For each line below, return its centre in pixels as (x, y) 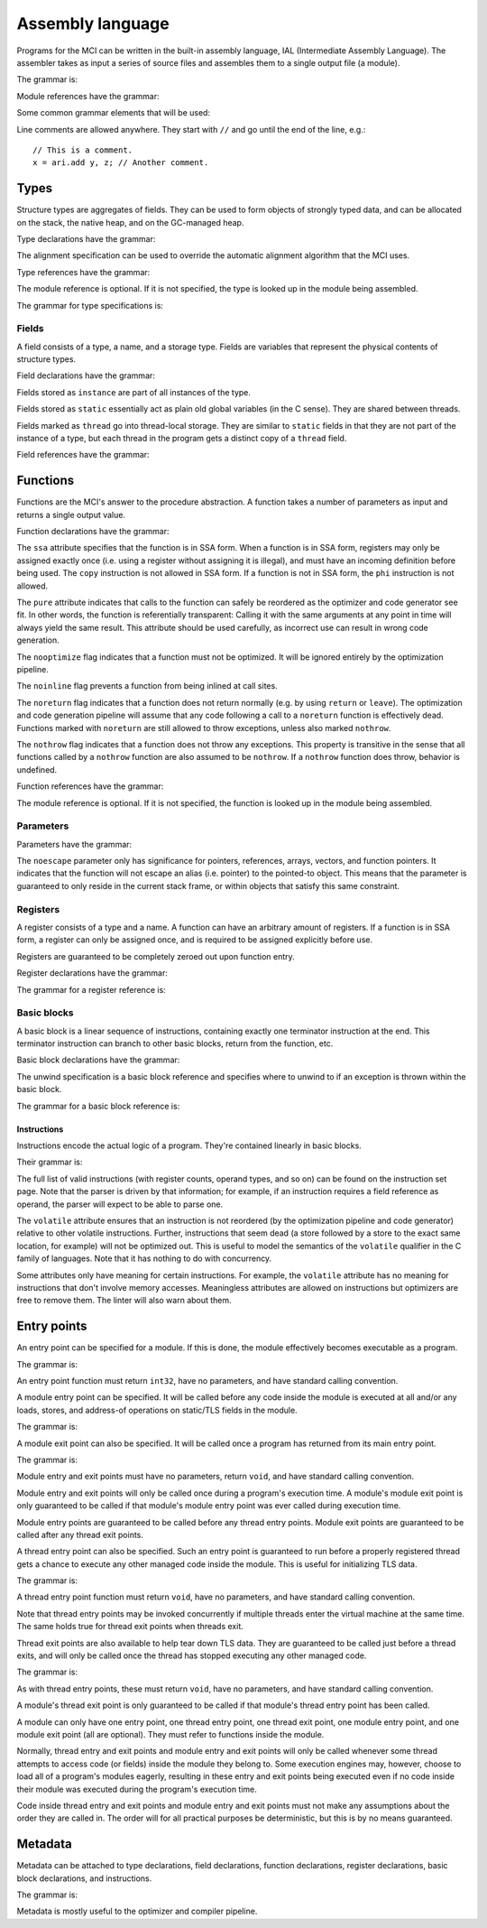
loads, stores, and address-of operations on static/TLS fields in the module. (157, 1410)
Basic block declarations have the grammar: (98, 1060)
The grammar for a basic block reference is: (98, 1106)
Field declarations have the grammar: (86, 375)
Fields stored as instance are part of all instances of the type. (134, 392)
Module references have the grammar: (88, 96)
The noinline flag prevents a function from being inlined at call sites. (147, 686)
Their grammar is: (50, 1162)
